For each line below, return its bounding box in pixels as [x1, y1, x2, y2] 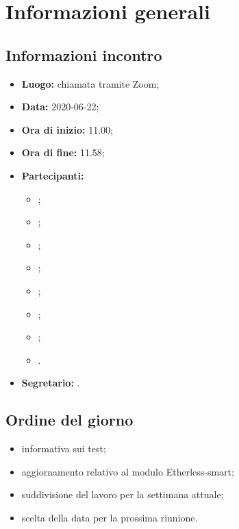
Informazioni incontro [5, 44, 162, 65]
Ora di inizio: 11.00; [21, 122, 113, 136]
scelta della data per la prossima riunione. [21, 510, 198, 524]
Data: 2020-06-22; [21, 99, 99, 114]
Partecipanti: [21, 168, 84, 182]
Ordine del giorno [5, 409, 134, 430]
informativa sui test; [21, 441, 106, 456]
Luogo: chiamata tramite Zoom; [21, 76, 160, 90]
